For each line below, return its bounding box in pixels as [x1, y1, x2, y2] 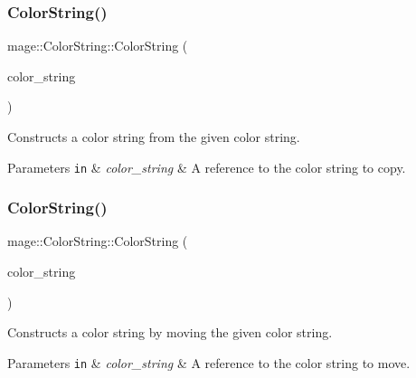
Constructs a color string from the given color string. [7, 128, 300, 146]
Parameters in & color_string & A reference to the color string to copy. [7, 157, 406, 176]
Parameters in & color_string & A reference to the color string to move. [7, 353, 411, 372]
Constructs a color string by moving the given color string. [7, 323, 333, 342]
